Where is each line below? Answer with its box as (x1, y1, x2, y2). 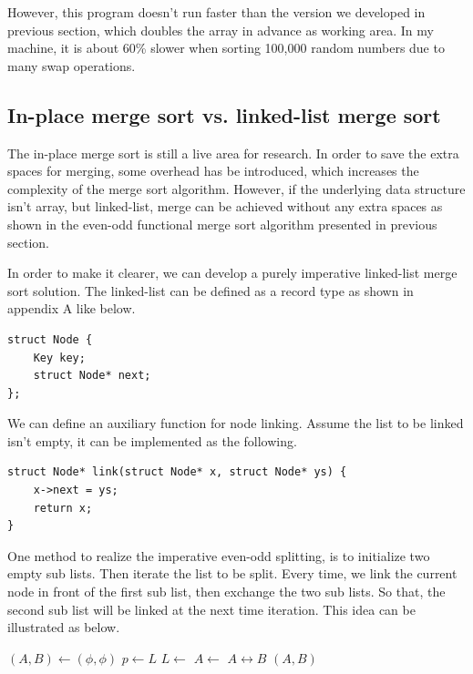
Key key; (33, 351, 86, 364)
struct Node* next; (33, 369, 151, 383)
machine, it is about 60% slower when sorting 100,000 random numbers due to (7, 38, 445, 57)
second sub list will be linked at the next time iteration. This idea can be (7, 599, 416, 618)
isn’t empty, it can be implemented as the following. (7, 431, 297, 450)
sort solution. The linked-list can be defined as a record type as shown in (7, 281, 414, 300)
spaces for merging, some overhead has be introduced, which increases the (7, 161, 419, 180)
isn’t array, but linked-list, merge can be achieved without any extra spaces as (7, 197, 443, 216)
